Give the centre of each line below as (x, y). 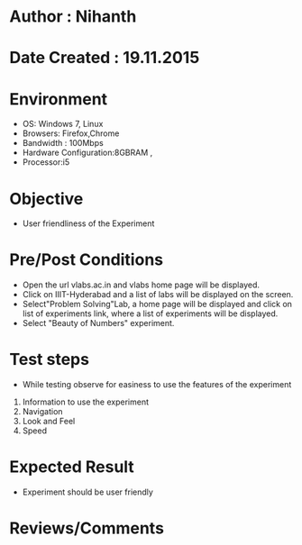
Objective (46, 199)
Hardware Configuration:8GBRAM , (87, 153)
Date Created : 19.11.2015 (105, 58)
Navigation (42, 412)
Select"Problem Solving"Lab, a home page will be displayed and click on (157, 304)
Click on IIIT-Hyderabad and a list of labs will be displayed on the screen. (158, 295)
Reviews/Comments (87, 528)
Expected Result (72, 467)
